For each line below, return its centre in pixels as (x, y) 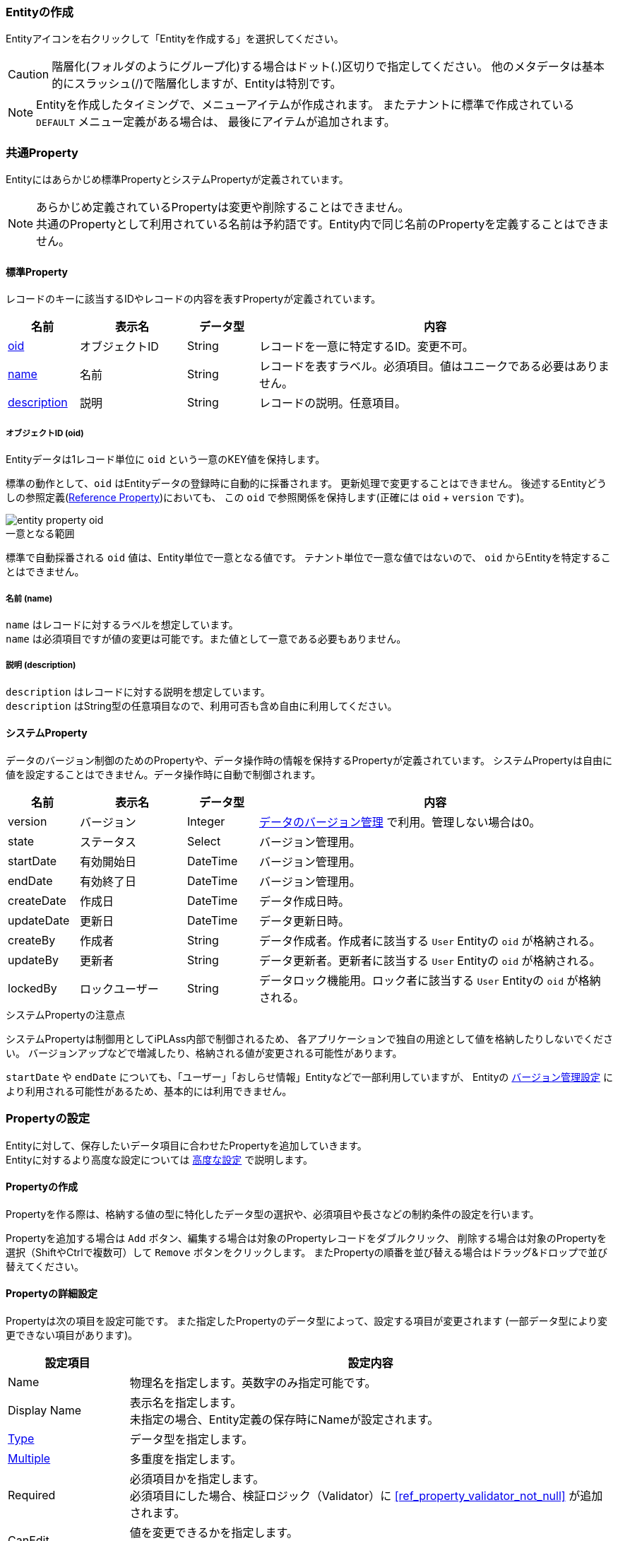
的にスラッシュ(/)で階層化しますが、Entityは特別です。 (197, 84)
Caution (29, 75)
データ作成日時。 (304, 901)
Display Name (45, 1411)
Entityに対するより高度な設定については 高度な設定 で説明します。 (159, 1159)
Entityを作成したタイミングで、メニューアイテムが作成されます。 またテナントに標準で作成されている (305, 105)
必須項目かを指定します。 (197, 1479)
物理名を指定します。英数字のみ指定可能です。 (253, 1383)
